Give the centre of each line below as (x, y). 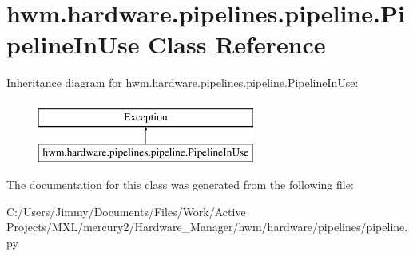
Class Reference (237, 44)
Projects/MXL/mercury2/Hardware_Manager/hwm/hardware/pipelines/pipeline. (207, 227)
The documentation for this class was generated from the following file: (180, 185)
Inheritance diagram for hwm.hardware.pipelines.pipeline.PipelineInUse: (183, 83)
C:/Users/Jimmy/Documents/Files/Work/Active (126, 211)
